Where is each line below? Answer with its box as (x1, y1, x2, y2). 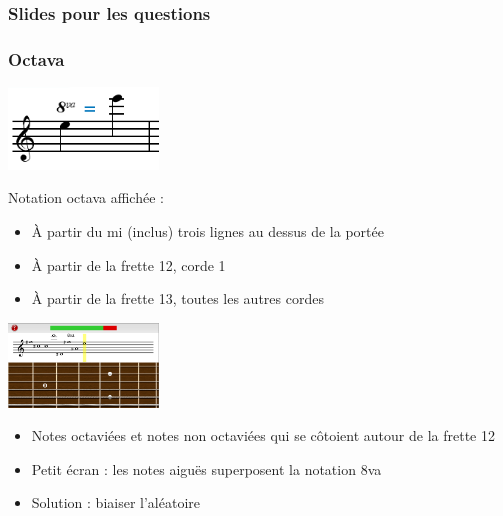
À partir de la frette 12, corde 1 (31, 254, 226, 275)
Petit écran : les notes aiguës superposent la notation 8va (31, 458, 382, 479)
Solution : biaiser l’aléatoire (31, 492, 200, 513)
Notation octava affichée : (8, 187, 164, 208)
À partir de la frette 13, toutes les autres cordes (31, 288, 324, 309)
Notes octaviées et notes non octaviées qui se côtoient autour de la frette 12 (31, 425, 495, 446)
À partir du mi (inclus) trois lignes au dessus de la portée (31, 220, 384, 241)
